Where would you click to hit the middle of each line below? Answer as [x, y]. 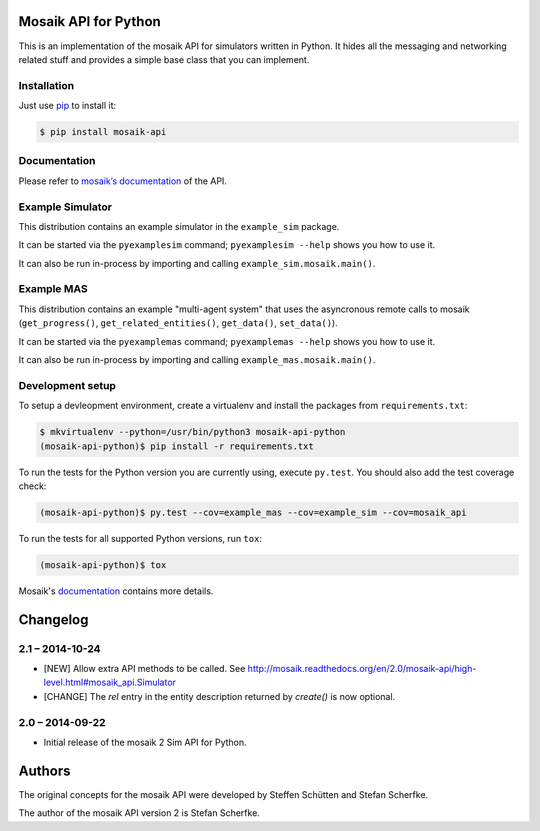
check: [32, 486]
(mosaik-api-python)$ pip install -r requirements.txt [176, 446]
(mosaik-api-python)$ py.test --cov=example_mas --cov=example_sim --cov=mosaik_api [253, 512]
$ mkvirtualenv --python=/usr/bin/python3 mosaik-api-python [192, 432]
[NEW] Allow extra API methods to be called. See [144, 668]
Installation [46, 85]
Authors [44, 770]
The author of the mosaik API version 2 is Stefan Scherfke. [139, 813]
